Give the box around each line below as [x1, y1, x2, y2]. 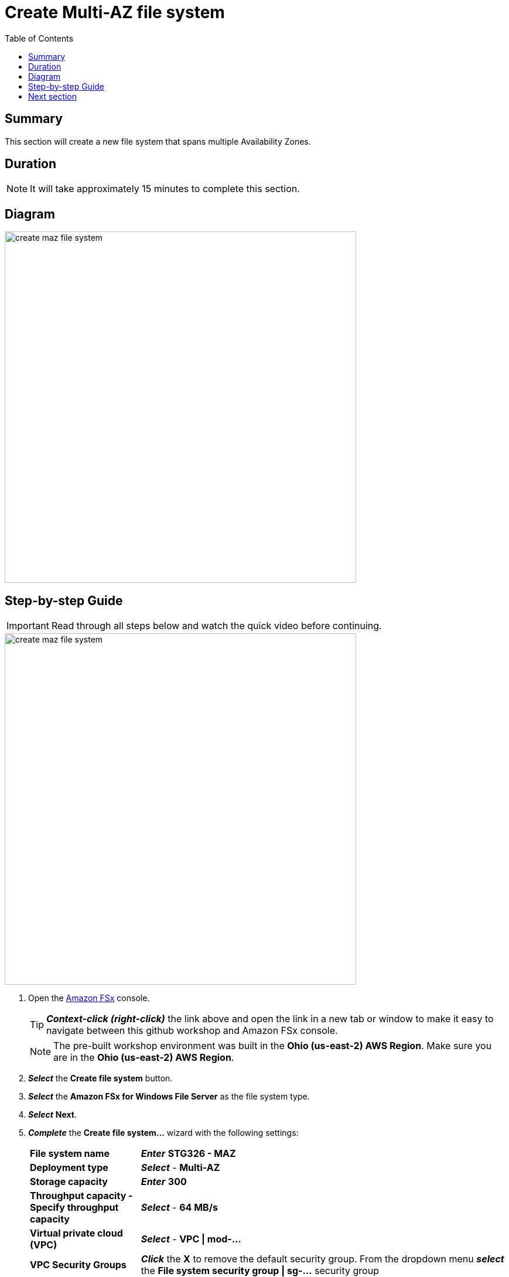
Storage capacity [30, 1176, 108, 1188]
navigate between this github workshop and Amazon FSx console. [46, 1025, 338, 1037]
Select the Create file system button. [28, 1073, 173, 1084]
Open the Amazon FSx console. [28, 993, 150, 1003]
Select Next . [28, 1109, 77, 1120]
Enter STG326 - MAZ [141, 1148, 236, 1160]
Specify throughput [30, 1201, 119, 1214]
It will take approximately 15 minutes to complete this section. [30, 183, 300, 195]
